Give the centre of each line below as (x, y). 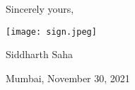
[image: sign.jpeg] (51, 32)
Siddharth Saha (39, 54)
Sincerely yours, (40, 9)
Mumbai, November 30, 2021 (68, 78)
